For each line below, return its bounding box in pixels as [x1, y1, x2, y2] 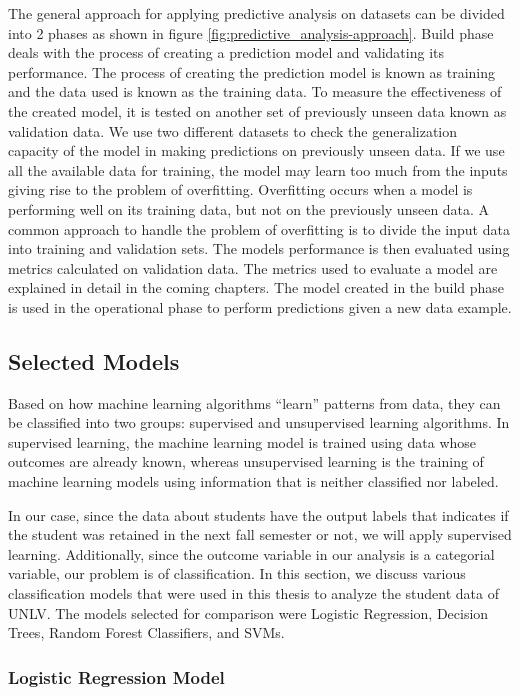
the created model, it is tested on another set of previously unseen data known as [8, 100, 507, 121]
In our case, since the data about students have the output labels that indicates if [8, 504, 509, 525]
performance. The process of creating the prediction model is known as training [8, 61, 496, 82]
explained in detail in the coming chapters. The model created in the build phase [8, 277, 505, 298]
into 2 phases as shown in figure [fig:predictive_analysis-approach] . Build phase [8, 22, 494, 43]
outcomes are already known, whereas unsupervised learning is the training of [8, 451, 484, 472]
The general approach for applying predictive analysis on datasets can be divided [8, 3, 505, 23]
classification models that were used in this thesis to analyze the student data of [8, 583, 500, 604]
